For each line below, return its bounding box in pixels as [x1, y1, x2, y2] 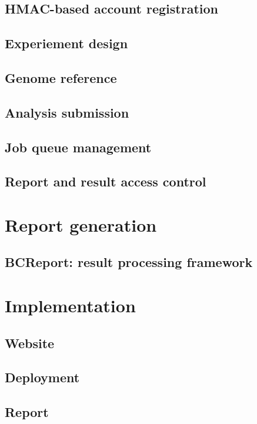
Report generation [5, 212, 157, 236]
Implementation [5, 293, 136, 318]
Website [5, 333, 55, 352]
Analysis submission [5, 103, 129, 121]
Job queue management [5, 138, 152, 156]
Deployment [5, 368, 80, 386]
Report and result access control [5, 172, 206, 191]
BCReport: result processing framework [5, 253, 253, 271]
